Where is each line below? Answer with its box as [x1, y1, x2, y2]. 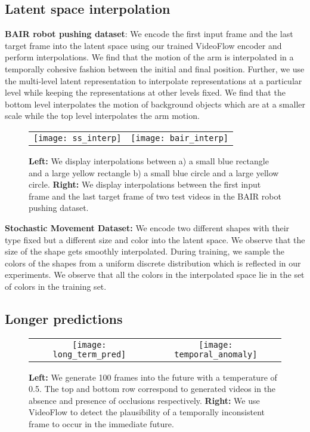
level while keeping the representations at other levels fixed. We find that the [5, 86, 286, 99]
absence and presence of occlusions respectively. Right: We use [29, 394, 260, 406]
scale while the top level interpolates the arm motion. [5, 109, 200, 122]
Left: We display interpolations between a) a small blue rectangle [29, 154, 269, 167]
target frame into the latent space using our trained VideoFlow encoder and [5, 39, 282, 51]
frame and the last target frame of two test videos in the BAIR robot [29, 189, 281, 202]
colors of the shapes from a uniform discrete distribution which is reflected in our [5, 256, 301, 269]
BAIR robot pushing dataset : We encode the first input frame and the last [5, 27, 293, 40]
